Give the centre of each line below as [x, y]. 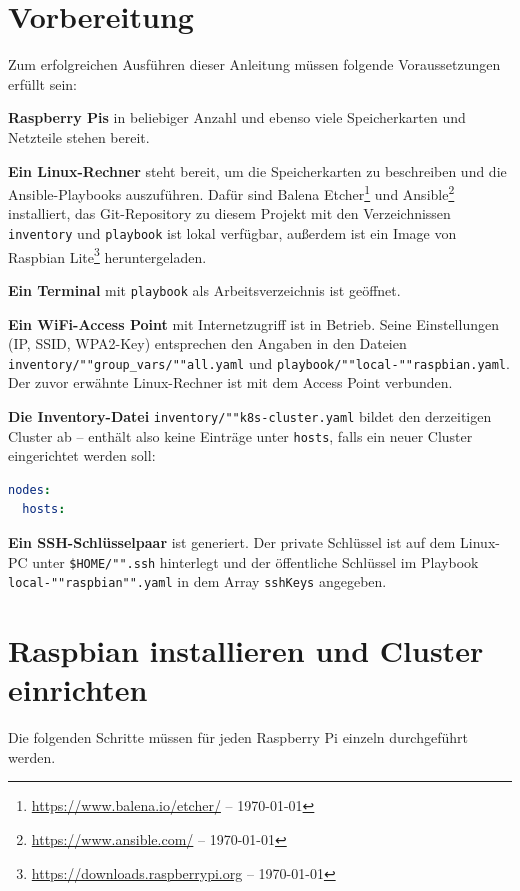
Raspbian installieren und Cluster [246, 650]
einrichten [78, 689]
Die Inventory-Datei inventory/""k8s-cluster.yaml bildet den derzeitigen [250, 415]
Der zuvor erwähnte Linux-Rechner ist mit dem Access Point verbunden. [230, 382]
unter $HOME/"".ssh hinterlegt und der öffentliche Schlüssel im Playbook [255, 561]
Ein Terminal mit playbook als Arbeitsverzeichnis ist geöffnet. [204, 289]
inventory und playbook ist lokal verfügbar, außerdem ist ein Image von [232, 232]
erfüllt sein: [42, 83]
